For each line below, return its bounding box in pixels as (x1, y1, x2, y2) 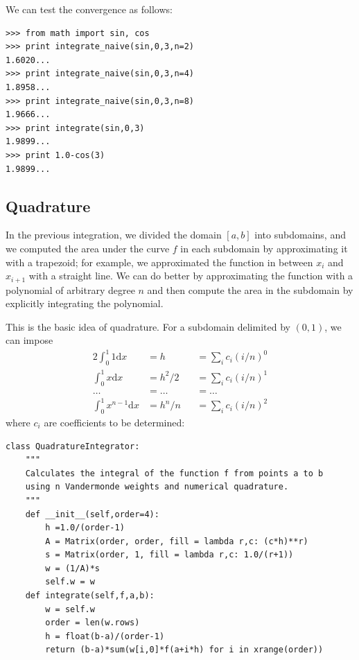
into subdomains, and (254, 227, 346, 242)
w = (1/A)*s (45, 563, 100, 573)
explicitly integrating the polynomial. (6, 296, 164, 311)
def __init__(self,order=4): (25, 509, 159, 519)
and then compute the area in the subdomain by (147, 282, 353, 297)
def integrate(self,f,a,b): (25, 591, 155, 601)
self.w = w (45, 577, 95, 587)
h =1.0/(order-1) (45, 523, 125, 533)
